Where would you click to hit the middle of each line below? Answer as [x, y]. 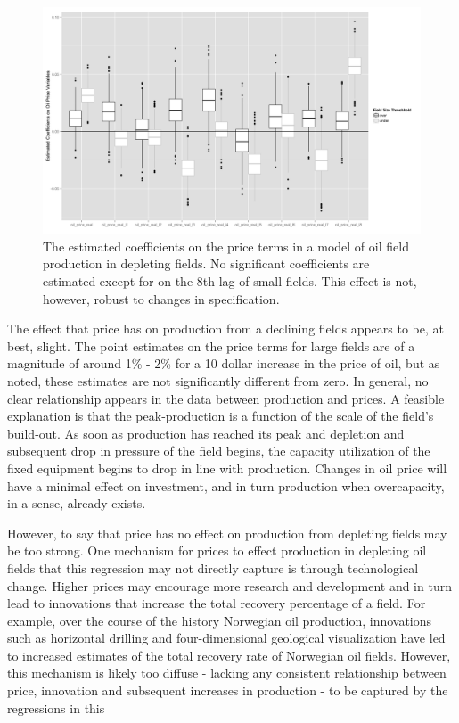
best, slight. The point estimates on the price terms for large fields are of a [211, 345]
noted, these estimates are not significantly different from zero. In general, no [218, 380]
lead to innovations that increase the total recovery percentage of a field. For [217, 603]
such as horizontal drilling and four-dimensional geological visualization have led [226, 638]
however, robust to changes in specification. [161, 298]
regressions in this [56, 707]
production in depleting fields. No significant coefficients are [206, 263]
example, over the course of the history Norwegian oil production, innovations [220, 620]
